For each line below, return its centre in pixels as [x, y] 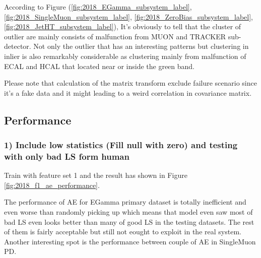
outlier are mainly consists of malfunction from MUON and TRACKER [115, 36]
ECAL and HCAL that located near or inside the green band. [100, 66]
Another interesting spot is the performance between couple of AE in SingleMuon [130, 241]
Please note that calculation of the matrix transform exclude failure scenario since [130, 83]
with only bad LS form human [67, 156]
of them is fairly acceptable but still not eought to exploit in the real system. [123, 232]
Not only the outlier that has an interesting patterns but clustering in [141, 46]
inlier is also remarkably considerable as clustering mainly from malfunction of [125, 56]
